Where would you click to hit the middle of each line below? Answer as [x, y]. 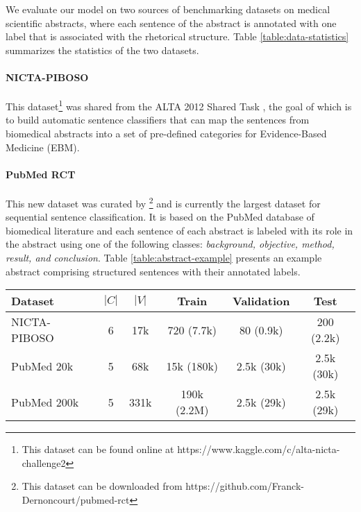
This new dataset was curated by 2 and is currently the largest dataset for [163, 202]
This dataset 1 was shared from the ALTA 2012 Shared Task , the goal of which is [179, 105]
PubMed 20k [42, 366]
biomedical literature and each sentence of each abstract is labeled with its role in [179, 230]
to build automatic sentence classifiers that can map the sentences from [158, 120]
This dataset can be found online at [98, 449]
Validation [261, 301]
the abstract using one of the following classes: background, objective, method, [170, 244]
